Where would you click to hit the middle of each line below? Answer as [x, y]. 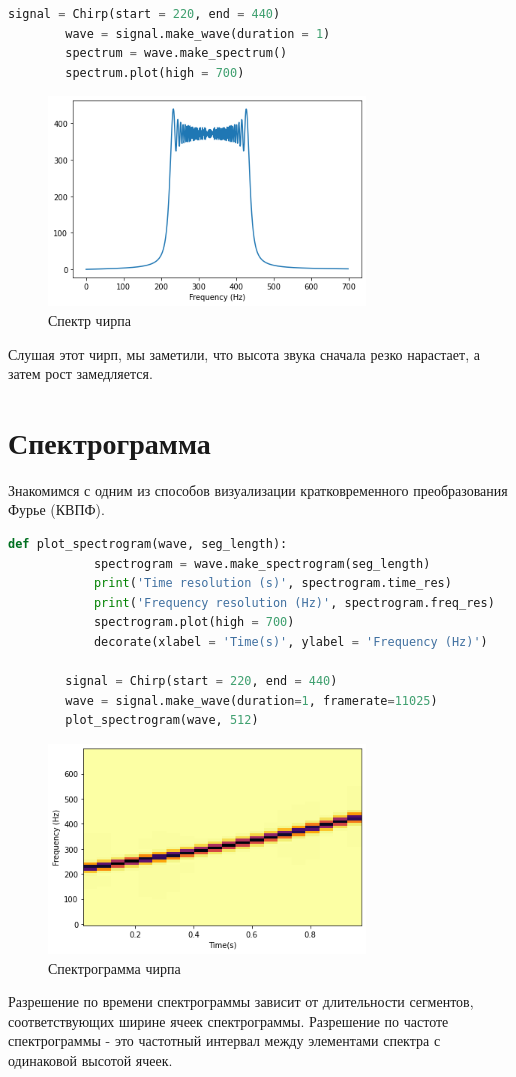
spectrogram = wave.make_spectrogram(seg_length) [262, 563]
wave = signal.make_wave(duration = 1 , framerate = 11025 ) [251, 700]
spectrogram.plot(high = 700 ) [194, 622]
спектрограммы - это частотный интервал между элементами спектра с [224, 1040]
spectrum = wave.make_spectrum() [176, 53]
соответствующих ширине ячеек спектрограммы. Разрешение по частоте [228, 1020]
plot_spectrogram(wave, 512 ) [162, 720]
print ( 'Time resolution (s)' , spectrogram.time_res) [272, 583]
